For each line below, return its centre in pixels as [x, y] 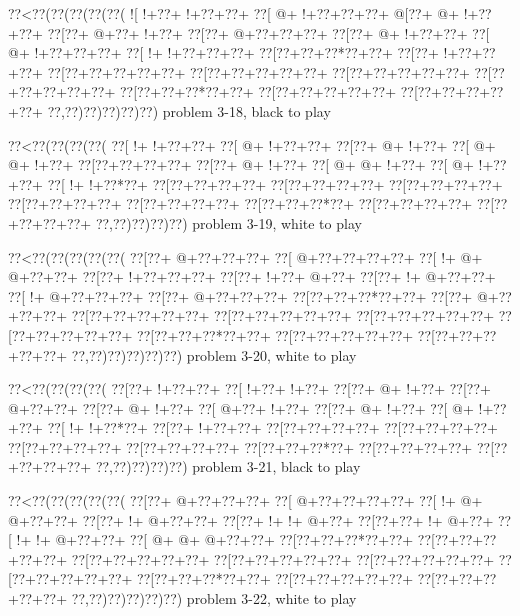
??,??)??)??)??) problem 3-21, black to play [228, 466]
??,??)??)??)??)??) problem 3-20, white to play [214, 354]
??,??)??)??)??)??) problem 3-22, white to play [214, 598]
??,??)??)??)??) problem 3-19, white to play [228, 222]
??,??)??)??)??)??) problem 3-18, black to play [189, 110]
